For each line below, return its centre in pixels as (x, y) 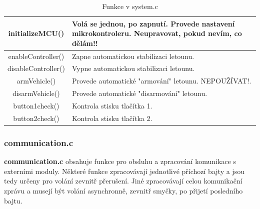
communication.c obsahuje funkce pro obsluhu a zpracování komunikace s (120, 161)
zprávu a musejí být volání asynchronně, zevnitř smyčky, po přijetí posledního (123, 190)
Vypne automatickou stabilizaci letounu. (133, 68)
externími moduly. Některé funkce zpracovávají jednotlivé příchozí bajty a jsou (124, 171)
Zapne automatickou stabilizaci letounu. (133, 56)
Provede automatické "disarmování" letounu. (139, 93)
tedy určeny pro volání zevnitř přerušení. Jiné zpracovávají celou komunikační (123, 181)
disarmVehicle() (36, 93)
